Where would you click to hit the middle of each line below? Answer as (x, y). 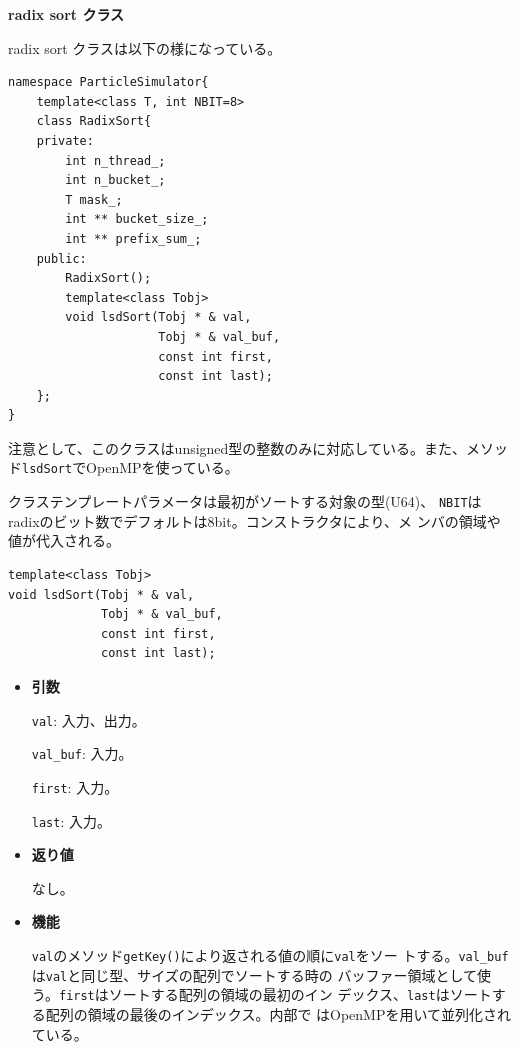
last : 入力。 (71, 820)
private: (65, 140)
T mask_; (94, 199)
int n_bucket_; (115, 180)
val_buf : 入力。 (82, 753)
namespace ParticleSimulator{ (108, 82)
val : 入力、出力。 (88, 719)
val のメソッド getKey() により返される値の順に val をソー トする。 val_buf (270, 954)
